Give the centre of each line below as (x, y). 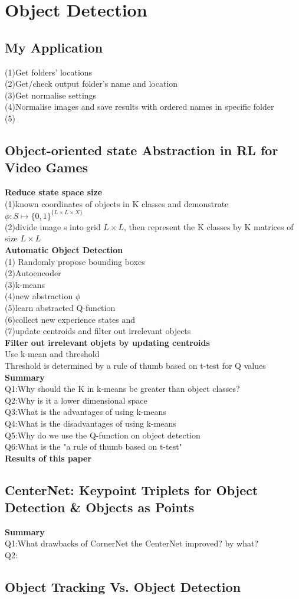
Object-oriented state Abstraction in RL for (142, 150)
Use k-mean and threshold (52, 354)
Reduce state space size (54, 192)
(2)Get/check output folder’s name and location (91, 84)
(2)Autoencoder (33, 273)
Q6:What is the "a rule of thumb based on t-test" (93, 446)
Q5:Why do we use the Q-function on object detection (103, 435)
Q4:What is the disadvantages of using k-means (91, 423)
